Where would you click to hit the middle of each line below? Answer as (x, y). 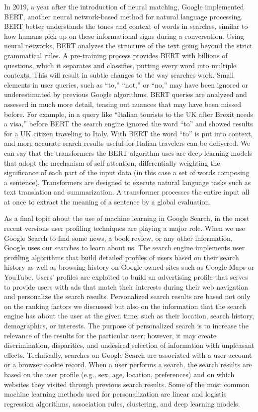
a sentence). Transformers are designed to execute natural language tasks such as (128, 182)
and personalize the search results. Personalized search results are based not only (127, 296)
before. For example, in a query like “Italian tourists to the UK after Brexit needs (129, 114)
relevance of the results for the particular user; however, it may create (110, 335)
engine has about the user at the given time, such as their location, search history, (129, 316)
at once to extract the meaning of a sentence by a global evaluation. (108, 201)
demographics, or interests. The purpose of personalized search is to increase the (127, 325)
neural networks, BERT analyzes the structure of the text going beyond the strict (129, 46)
